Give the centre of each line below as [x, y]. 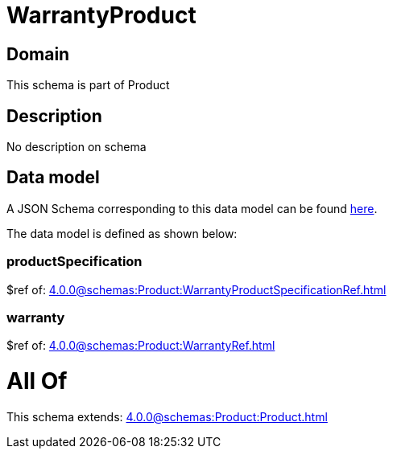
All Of [37, 381]
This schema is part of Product [88, 85]
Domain [38, 54]
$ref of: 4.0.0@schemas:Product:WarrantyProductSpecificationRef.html [196, 289]
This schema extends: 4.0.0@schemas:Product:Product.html [167, 416]
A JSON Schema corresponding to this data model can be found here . [192, 208]
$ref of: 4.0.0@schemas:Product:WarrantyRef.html [141, 346]
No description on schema [77, 147]
